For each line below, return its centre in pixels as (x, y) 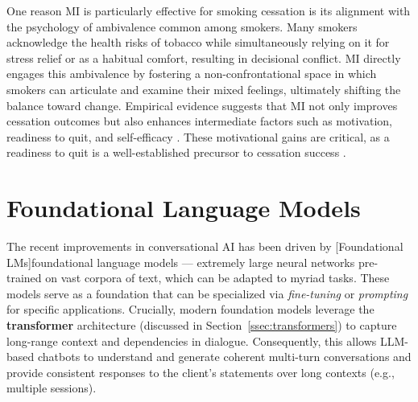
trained (24, 278)
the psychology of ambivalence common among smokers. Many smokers (182, 26)
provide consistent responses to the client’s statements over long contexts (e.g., (201, 372)
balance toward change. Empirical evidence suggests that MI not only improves (202, 105)
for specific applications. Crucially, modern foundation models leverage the (190, 309)
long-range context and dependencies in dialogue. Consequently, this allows (192, 340)
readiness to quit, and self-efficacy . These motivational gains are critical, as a (198, 136)
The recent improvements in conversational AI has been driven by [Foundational (205, 246)
